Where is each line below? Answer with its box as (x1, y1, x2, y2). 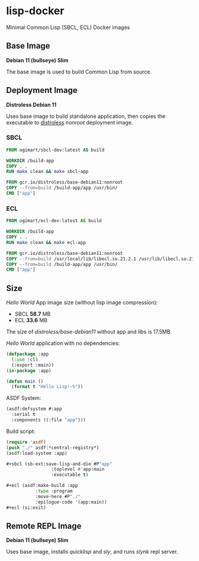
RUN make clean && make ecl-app (6, 239, 86, 245)
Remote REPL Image (6, 521, 82, 531)
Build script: (6, 428, 36, 435)
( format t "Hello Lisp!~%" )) (11, 384, 84, 390)
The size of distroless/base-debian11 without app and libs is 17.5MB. (6, 328, 172, 335)
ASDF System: (6, 395, 41, 402)
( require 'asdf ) (6, 439, 46, 445)
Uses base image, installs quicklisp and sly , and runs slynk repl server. (6, 548, 179, 555)
